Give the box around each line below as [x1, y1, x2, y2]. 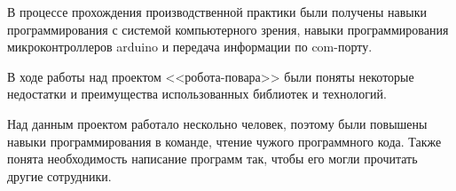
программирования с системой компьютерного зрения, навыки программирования [7, 20, 449, 38]
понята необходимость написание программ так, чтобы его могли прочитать [7, 149, 418, 168]
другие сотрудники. [7, 166, 112, 185]
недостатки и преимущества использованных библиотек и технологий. [7, 84, 387, 103]
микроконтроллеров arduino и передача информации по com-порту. [7, 37, 373, 56]
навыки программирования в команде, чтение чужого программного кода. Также [7, 131, 442, 150]
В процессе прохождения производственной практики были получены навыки [7, 3, 428, 20]
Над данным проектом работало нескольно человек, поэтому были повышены [7, 114, 428, 132]
